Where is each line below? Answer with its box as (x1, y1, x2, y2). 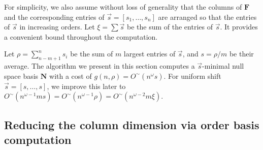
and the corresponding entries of (4, 11, 105, 22)
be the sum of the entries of (127, 21, 213, 32)
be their (229, 48, 254, 59)
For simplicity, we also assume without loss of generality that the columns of (4, 2, 242, 12)
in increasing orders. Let (19, 21, 95, 32)
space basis (4, 70, 39, 81)
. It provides (220, 21, 258, 32)
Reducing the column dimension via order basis (4, 116, 259, 132)
